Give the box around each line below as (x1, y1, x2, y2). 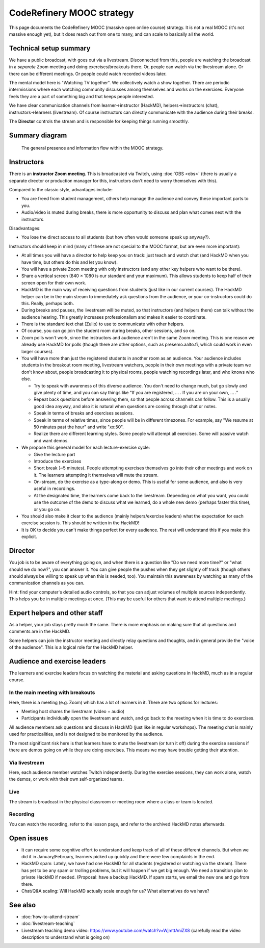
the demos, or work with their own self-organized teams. (9, 776, 124, 782)
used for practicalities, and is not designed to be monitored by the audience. (9, 731, 164, 737)
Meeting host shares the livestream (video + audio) (21, 708, 125, 714)
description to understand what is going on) (21, 934, 110, 940)
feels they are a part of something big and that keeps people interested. (9, 93, 154, 99)
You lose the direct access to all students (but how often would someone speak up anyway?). (21, 234, 211, 240)
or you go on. (33, 506, 61, 512)
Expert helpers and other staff (9, 609, 103, 617)
